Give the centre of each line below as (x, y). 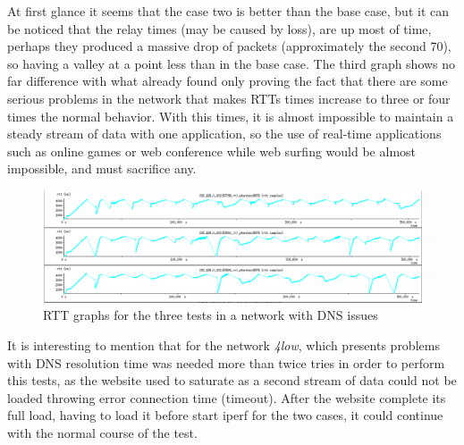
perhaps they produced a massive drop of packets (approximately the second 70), (229, 46)
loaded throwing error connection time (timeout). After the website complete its (227, 397)
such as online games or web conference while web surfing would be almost (212, 151)
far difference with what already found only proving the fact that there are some (228, 81)
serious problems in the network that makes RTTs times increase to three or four (229, 98)
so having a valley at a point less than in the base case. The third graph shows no (232, 63)
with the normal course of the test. (102, 432)
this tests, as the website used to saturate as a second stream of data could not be (232, 380)
